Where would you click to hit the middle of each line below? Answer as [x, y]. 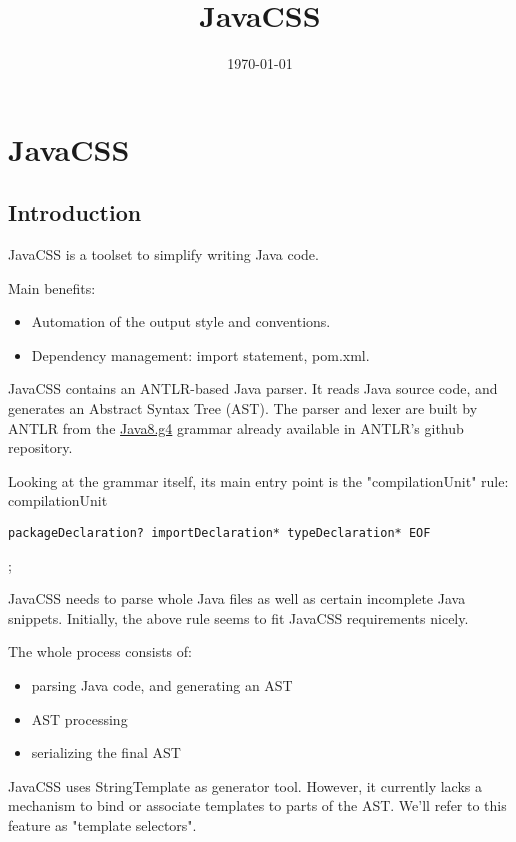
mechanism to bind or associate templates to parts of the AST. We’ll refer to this [257, 805]
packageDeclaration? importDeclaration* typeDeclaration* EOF [219, 533]
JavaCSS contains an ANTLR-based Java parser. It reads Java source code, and [253, 388]
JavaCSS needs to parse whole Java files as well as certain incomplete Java [237, 598]
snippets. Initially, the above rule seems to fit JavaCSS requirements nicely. [238, 617]
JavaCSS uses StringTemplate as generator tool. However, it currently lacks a [245, 785]
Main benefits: [52, 287]
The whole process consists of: [100, 651]
